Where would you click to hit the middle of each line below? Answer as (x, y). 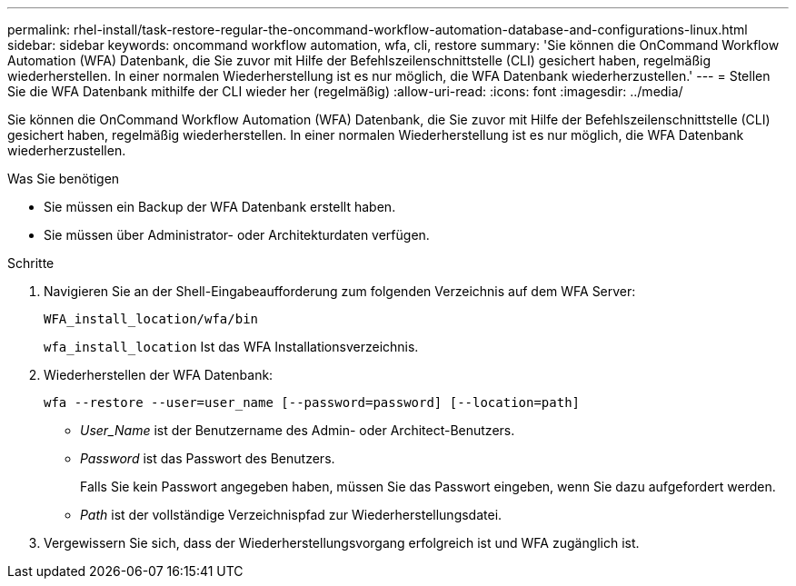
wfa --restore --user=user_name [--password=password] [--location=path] (312, 402)
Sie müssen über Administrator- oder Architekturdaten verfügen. (237, 235)
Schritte (31, 263)
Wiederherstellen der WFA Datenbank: (159, 375)
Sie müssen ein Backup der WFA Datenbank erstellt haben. (220, 207)
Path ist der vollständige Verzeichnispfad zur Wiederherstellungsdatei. (291, 515)
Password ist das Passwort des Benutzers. (208, 458)
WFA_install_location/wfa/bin (151, 319)
